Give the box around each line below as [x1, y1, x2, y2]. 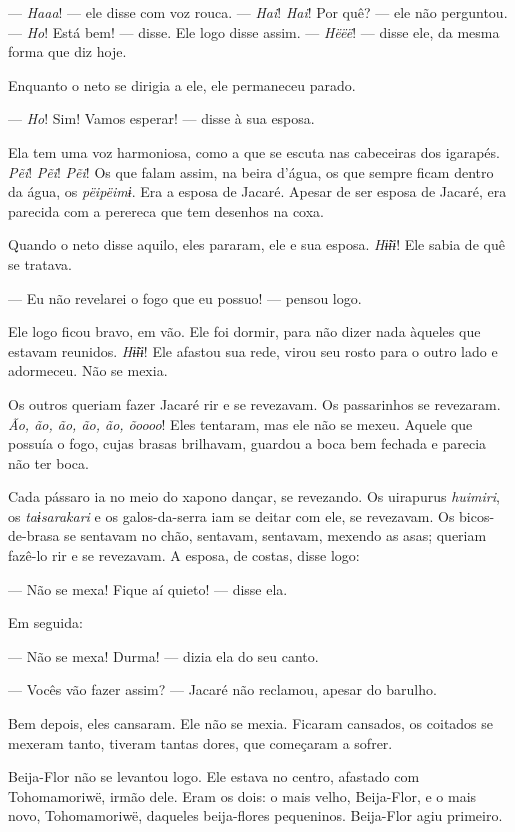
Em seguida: [8, 612, 83, 633]
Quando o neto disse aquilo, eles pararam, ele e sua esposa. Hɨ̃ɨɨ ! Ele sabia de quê [8, 234, 505, 255]
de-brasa [8, 525, 60, 546]
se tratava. [8, 253, 72, 274]
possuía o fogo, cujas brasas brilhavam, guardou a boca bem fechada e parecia [8, 433, 487, 454]
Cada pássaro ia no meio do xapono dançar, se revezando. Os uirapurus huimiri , [8, 486, 500, 507]
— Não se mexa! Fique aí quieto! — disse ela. [8, 578, 288, 599]
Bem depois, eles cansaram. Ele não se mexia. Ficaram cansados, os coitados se [8, 713, 494, 734]
